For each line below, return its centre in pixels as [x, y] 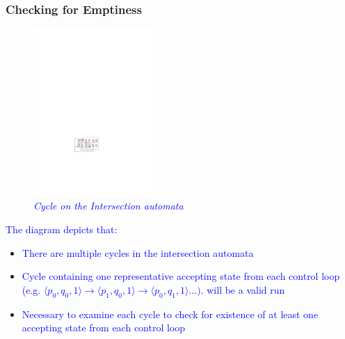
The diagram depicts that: [62, 229]
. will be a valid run [243, 289]
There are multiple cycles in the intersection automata [138, 252]
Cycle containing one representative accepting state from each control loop [181, 276]
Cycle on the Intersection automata [109, 206]
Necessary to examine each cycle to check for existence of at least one [170, 314]
